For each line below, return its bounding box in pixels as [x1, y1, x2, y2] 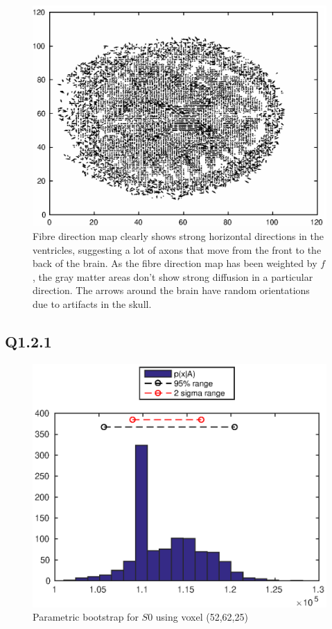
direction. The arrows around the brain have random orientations [33, 283, 310, 298]
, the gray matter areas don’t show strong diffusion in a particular [33, 269, 313, 284]
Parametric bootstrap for [33, 610, 139, 624]
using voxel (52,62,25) [155, 610, 248, 624]
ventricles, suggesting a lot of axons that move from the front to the [33, 242, 322, 257]
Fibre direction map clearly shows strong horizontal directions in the [33, 229, 324, 243]
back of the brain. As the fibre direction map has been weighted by [33, 256, 317, 270]
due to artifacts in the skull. [33, 296, 152, 311]
